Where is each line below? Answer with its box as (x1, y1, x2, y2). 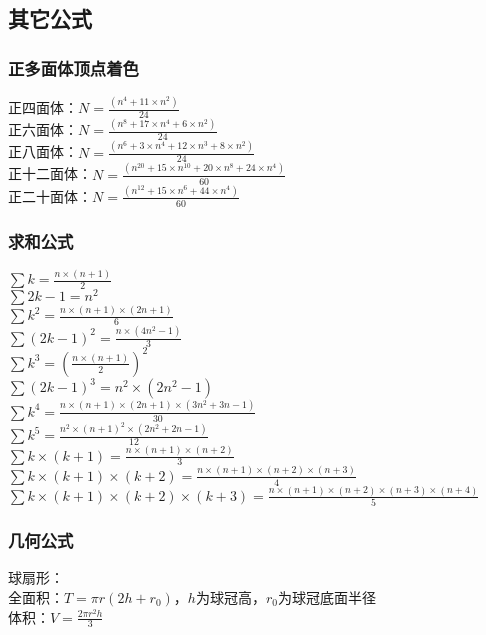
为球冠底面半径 (277, 586, 376, 607)
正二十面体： (8, 185, 92, 206)
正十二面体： (8, 163, 92, 184)
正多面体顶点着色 (8, 55, 139, 80)
